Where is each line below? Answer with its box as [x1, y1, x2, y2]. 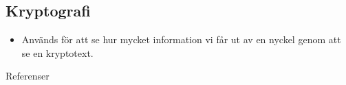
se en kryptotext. [21, 45, 94, 60]
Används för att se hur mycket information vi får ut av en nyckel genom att [21, 32, 341, 47]
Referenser [6, 69, 50, 83]
